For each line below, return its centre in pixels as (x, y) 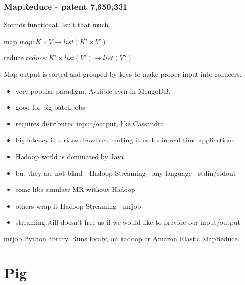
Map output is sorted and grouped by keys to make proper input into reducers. (123, 74)
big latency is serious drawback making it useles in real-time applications (125, 140)
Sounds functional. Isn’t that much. (57, 25)
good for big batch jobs (50, 107)
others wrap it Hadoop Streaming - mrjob (78, 205)
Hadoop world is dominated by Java (70, 156)
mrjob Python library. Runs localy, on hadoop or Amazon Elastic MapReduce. (122, 238)
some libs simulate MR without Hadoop (75, 189)
